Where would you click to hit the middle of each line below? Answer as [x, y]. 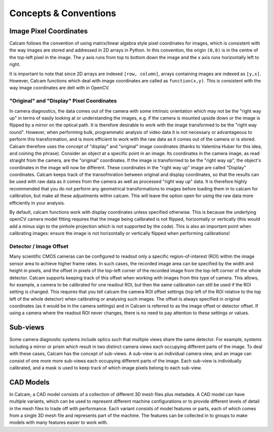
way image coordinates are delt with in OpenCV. [59, 88]
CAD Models [30, 382]
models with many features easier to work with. [59, 422]
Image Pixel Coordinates [49, 31]
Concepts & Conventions [63, 13]
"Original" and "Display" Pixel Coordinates [63, 101]
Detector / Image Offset [39, 246]
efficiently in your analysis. [37, 203]
